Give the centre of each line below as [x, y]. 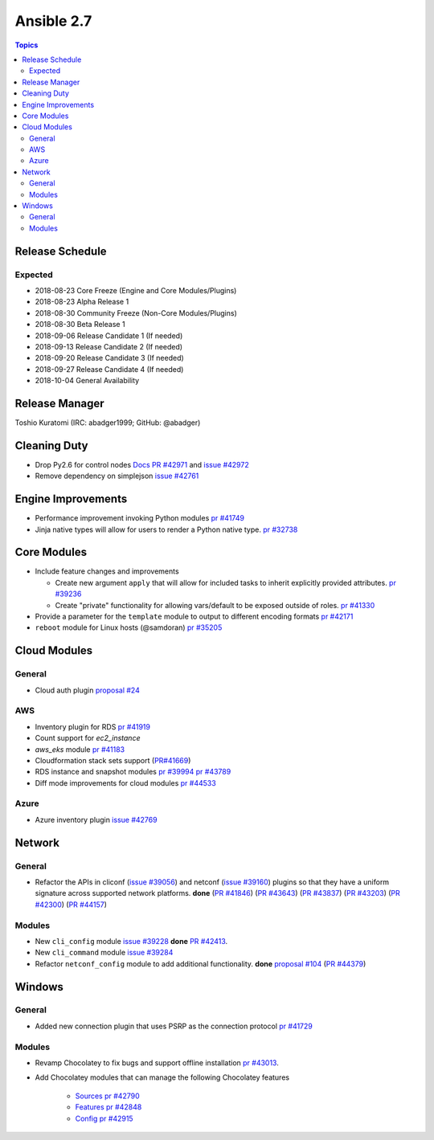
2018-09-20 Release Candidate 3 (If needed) [109, 358]
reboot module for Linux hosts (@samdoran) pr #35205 [129, 627]
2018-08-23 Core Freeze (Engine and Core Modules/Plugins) [136, 290]
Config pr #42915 [104, 1118]
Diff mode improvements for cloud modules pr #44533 [125, 782]
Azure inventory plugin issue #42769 [96, 819]
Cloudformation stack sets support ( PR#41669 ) [113, 760]
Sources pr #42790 [107, 1096]
